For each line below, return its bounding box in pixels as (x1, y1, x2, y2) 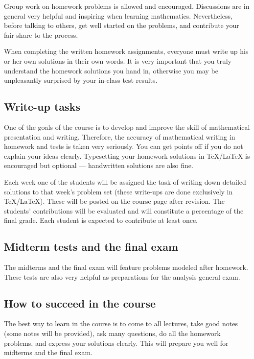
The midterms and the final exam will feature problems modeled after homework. (4, 262, 248, 272)
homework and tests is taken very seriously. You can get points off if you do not (4, 141, 243, 151)
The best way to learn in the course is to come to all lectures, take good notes (4, 318, 238, 329)
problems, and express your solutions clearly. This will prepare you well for (4, 337, 229, 348)
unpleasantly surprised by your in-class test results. (4, 75, 158, 85)
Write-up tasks (4, 99, 80, 114)
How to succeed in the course (4, 295, 156, 311)
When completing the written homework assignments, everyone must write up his (4, 46, 249, 56)
